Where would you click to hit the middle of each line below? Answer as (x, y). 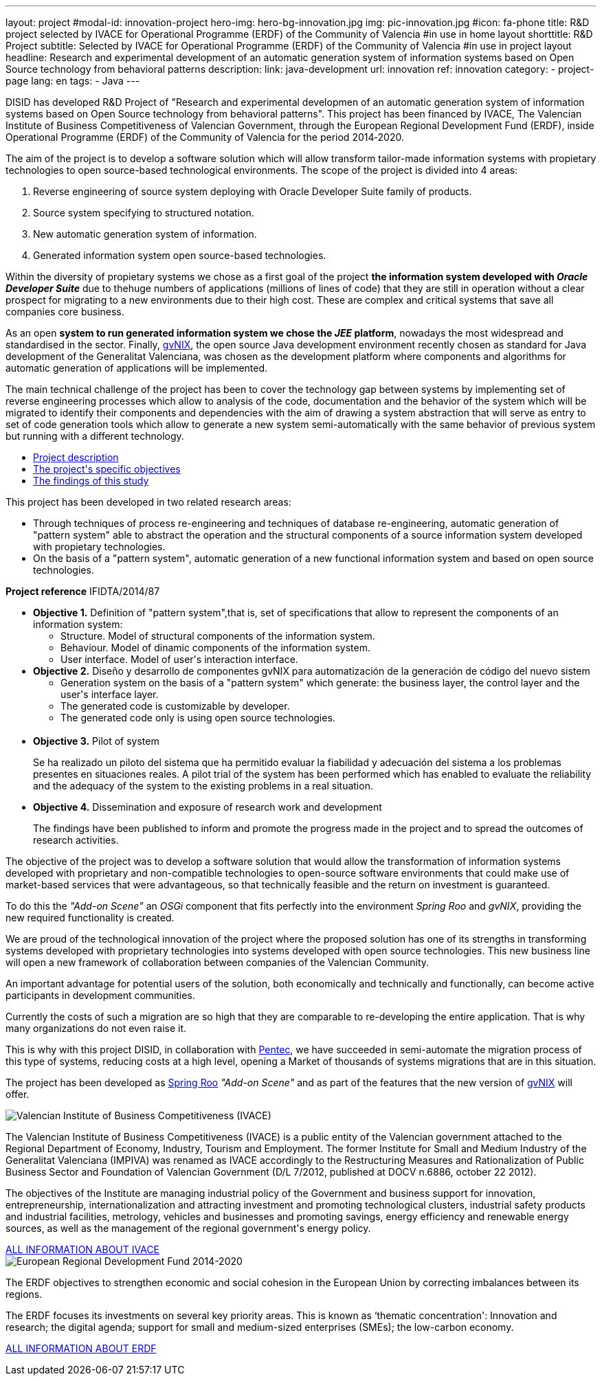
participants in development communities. (100, 995)
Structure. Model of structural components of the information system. (218, 636)
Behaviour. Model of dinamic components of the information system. (215, 648)
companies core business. (65, 312)
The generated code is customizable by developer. (175, 706)
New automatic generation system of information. (145, 234)
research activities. (76, 840)
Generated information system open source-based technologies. (180, 255)
